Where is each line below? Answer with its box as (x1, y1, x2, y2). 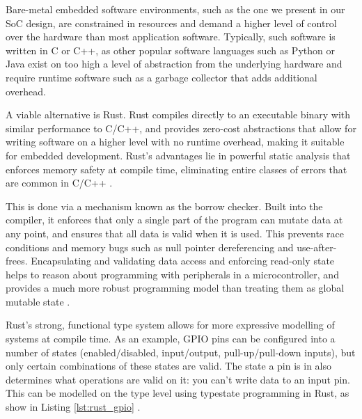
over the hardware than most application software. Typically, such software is (6, 29, 336, 44)
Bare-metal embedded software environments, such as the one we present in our (6, 2, 345, 16)
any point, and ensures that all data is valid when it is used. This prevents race (6, 226, 344, 240)
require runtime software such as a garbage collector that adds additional (6, 70, 317, 84)
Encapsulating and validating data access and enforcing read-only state (31, 253, 335, 268)
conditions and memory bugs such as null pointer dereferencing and (6, 239, 294, 254)
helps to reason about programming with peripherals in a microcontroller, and (6, 267, 339, 281)
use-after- (297, 239, 337, 254)
